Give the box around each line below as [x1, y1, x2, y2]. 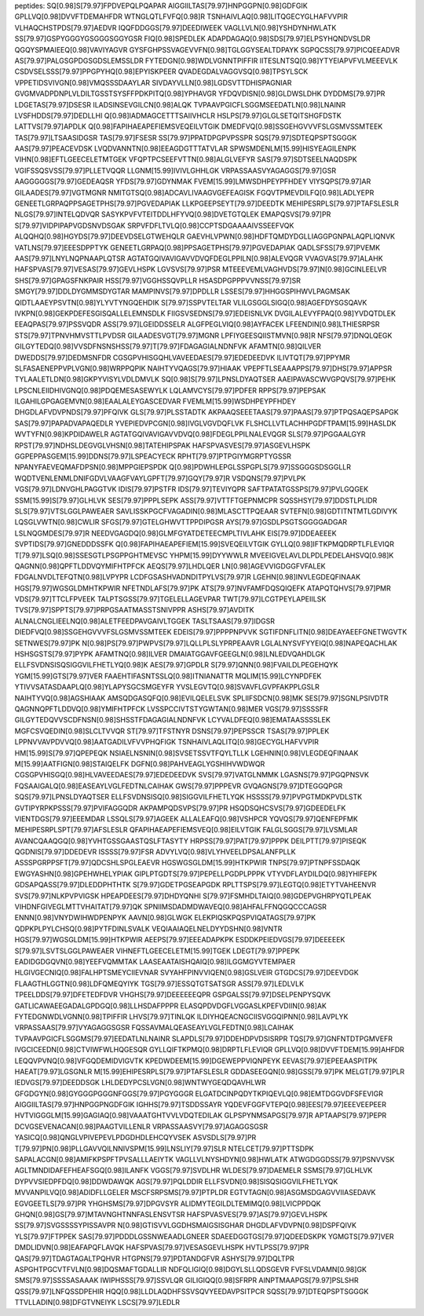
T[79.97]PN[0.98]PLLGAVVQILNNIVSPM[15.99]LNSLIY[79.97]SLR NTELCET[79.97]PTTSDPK [14, 1143, 314, 1153]
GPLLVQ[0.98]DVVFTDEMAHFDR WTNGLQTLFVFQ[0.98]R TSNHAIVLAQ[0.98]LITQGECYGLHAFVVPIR [14, 12, 349, 21]
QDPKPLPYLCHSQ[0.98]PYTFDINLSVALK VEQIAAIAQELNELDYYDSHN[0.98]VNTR [14, 923, 283, 934]
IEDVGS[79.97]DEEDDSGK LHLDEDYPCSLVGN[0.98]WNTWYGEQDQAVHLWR [14, 1078, 266, 1088]
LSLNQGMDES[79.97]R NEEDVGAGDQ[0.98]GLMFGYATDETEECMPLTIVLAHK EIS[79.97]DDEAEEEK [14, 528, 337, 538]
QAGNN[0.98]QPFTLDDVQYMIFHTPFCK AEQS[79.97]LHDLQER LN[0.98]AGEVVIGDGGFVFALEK [14, 561, 326, 571]
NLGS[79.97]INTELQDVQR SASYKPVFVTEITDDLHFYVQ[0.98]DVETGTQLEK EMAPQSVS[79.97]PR [14, 210, 331, 219]
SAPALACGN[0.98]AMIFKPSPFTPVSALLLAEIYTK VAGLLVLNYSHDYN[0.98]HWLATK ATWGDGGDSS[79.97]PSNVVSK [14, 1155, 396, 1164]
